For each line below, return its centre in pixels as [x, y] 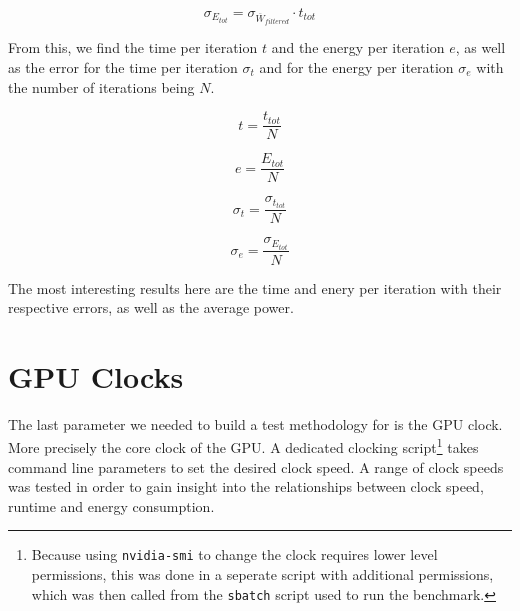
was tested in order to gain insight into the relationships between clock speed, [246, 486]
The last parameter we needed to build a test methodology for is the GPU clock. [255, 423]
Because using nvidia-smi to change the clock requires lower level [234, 554]
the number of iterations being [101, 86]
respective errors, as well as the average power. [151, 307]
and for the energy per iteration [356, 66]
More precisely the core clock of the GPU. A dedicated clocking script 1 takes [243, 446]
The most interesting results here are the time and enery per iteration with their [255, 287]
